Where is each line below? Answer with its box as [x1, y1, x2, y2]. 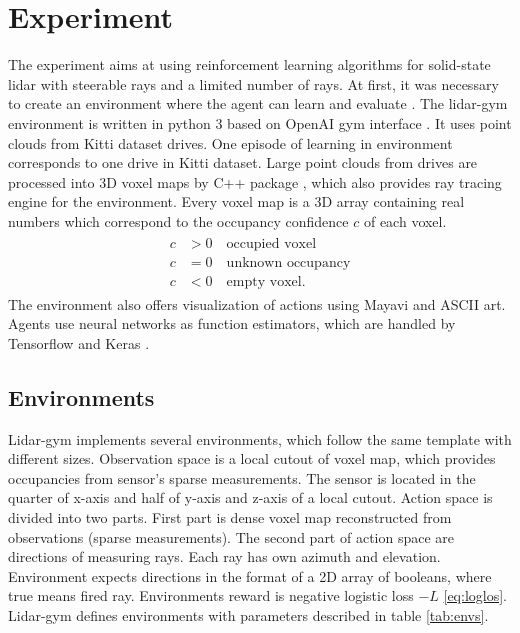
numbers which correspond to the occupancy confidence [8, 210, 349, 231]
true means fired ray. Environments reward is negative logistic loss [8, 585, 414, 606]
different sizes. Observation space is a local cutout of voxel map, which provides [8, 448, 496, 469]
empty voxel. [226, 274, 306, 289]
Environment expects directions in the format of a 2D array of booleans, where [8, 565, 492, 586]
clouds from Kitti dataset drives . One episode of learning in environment [8, 132, 453, 153]
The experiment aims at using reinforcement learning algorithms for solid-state [8, 54, 491, 75]
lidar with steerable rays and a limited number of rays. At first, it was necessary [8, 73, 499, 94]
